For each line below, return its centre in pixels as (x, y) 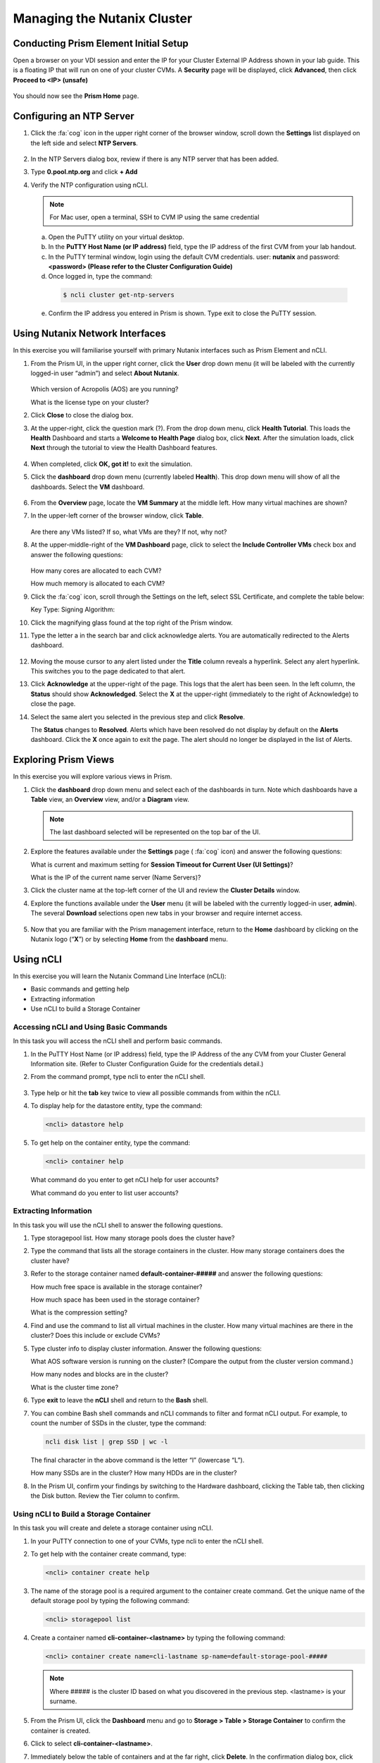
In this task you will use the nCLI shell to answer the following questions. (118, 1225)
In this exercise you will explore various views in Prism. (93, 776)
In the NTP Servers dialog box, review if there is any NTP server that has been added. (155, 159)
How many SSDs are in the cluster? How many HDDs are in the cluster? (134, 1473)
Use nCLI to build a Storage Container (85, 1009)
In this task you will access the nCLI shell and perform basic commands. (118, 1041)
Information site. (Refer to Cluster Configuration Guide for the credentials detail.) (147, 1064)
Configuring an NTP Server (74, 116)
